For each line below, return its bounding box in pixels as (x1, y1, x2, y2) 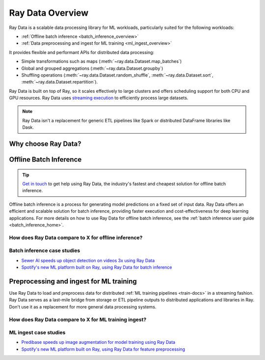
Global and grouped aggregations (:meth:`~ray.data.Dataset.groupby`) (21, 65, 163, 71)
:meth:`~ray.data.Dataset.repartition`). (21, 79, 98, 85)
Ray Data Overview (9, 7, 89, 18)
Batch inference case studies (9, 247, 80, 254)
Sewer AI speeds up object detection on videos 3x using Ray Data (21, 257, 155, 263)
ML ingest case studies (9, 329, 66, 336)
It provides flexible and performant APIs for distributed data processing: (9, 49, 155, 55)
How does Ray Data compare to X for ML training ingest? (9, 316, 147, 323)
